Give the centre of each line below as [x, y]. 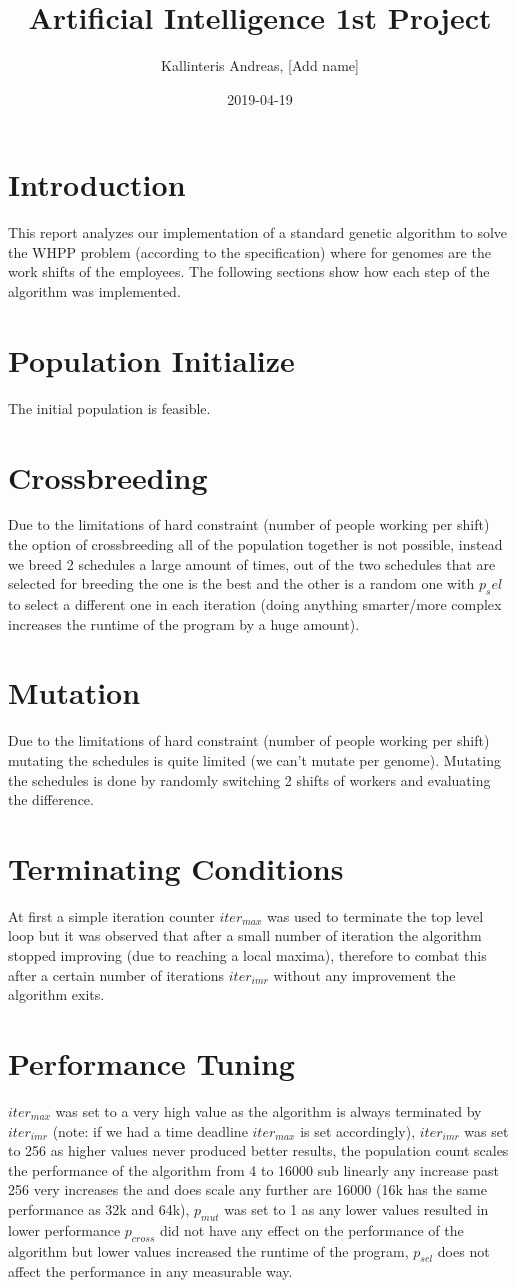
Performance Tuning [151, 1063]
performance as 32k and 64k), [99, 1208]
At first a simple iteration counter [111, 915]
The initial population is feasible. [109, 407]
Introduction [97, 184]
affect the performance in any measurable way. [150, 1271]
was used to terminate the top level [375, 915]
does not [463, 1250]
